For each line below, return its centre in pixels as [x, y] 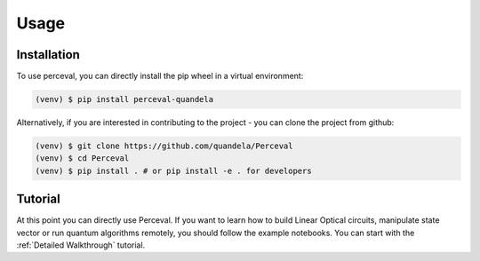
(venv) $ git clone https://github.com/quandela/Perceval [164, 146]
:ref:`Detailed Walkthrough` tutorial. [81, 245]
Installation [48, 55]
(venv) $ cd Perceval [82, 158]
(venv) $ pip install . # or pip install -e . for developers [173, 170]
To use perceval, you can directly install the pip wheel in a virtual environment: [160, 76]
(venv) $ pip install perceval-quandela [124, 99]
